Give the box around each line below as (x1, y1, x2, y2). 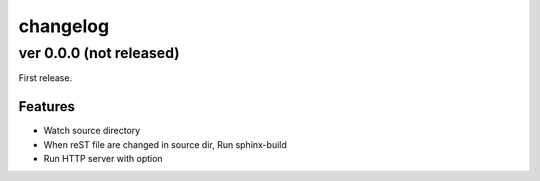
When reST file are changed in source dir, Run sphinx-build (43, 138, 287, 150)
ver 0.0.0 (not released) (18, 44, 180, 62)
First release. (18, 72, 73, 84)
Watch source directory (43, 125, 141, 137)
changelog (18, 15, 110, 37)
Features (18, 98, 75, 115)
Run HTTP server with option (43, 153, 164, 165)
